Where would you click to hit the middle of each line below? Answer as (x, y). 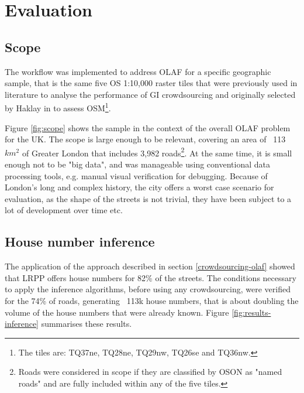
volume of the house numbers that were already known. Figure (117, 312)
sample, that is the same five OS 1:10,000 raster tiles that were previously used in (151, 83)
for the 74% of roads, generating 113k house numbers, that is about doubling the (152, 300)
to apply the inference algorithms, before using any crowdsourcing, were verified (148, 289)
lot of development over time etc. (64, 210)
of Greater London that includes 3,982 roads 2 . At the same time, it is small (157, 152)
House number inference (80, 242)
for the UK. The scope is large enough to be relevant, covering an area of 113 (145, 139)
